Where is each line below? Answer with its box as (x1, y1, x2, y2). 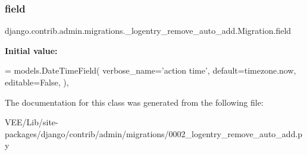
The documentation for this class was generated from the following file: (5, 96, 264, 108)
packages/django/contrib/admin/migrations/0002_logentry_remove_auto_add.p (5, 127, 303, 140)
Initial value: (5, 44, 58, 56)
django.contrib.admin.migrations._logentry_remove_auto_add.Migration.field (5, 24, 292, 37)
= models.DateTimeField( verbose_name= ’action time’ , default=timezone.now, (5, 64, 296, 77)
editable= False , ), (5, 76, 69, 88)
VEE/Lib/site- (5, 116, 58, 128)
